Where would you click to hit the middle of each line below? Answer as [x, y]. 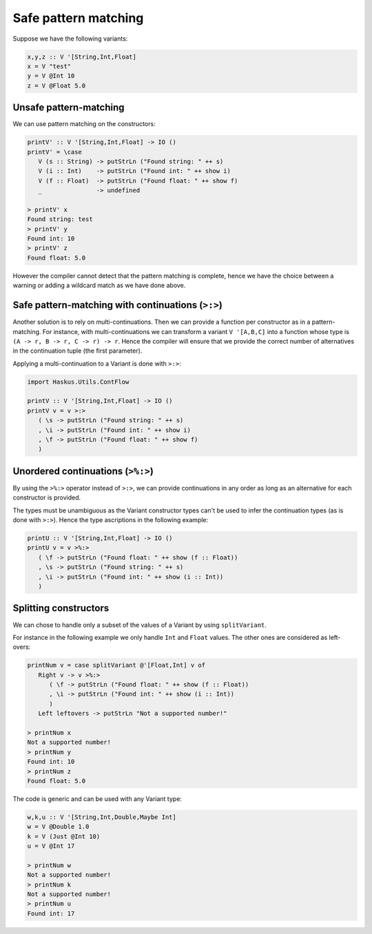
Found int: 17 [51, 913]
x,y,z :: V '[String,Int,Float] [82, 56]
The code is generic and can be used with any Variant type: [97, 798]
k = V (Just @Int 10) [64, 836]
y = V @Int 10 [51, 76]
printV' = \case [55, 152]
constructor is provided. [47, 498]
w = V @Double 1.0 [58, 827]
